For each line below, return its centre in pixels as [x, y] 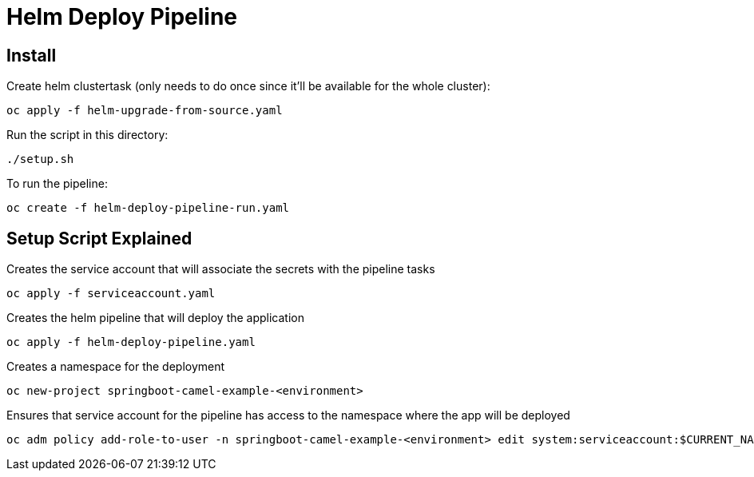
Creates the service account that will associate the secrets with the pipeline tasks [221, 269]
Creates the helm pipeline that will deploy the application [156, 318]
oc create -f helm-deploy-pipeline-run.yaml [148, 208]
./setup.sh [40, 159]
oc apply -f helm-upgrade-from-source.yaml [145, 111]
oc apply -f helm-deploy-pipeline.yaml [131, 342]
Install [32, 55]
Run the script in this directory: [87, 135]
